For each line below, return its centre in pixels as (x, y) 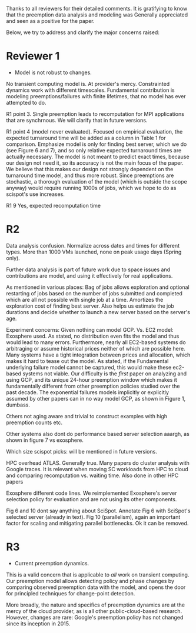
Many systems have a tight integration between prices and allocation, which (98, 355)
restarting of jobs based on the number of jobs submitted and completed (94, 293)
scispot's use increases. (35, 194)
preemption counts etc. (34, 422)
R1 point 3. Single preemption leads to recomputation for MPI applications (95, 114)
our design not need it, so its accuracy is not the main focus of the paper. (95, 163)
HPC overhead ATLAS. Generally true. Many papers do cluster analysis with (98, 463)
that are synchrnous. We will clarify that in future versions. (77, 120)
